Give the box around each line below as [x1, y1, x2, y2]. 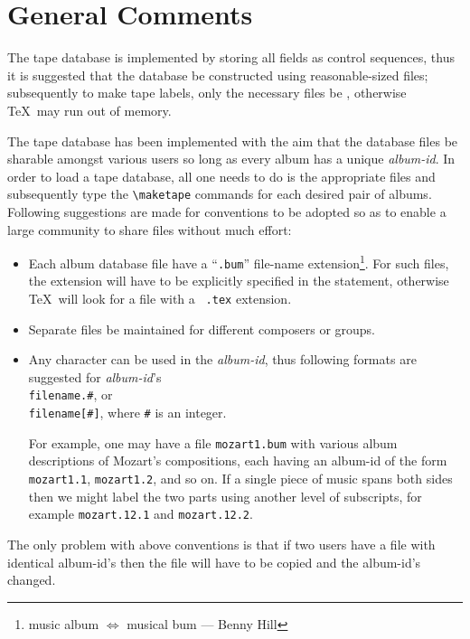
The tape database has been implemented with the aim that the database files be [7, 131, 458, 150]
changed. [7, 570, 56, 589]
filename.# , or [28, 385, 113, 404]
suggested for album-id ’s [28, 367, 162, 386]
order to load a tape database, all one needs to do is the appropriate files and [7, 166, 436, 185]
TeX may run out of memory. [7, 100, 172, 119]
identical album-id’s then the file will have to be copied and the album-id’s [7, 552, 421, 571]
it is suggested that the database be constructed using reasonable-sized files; [7, 65, 428, 84]
